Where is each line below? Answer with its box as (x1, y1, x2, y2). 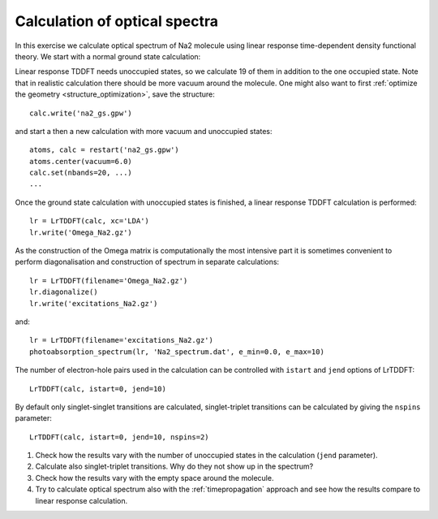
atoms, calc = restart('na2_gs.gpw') (29, 145, 180, 154)
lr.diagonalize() (29, 288, 98, 296)
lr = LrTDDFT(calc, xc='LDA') (29, 216, 150, 226)
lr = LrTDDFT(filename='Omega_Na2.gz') (29, 276, 188, 285)
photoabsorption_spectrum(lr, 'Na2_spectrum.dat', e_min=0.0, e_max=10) (29, 347, 324, 357)
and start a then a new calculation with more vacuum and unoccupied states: (15, 126, 273, 136)
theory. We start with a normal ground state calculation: (15, 51, 201, 61)
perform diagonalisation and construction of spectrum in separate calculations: (15, 257, 280, 267)
